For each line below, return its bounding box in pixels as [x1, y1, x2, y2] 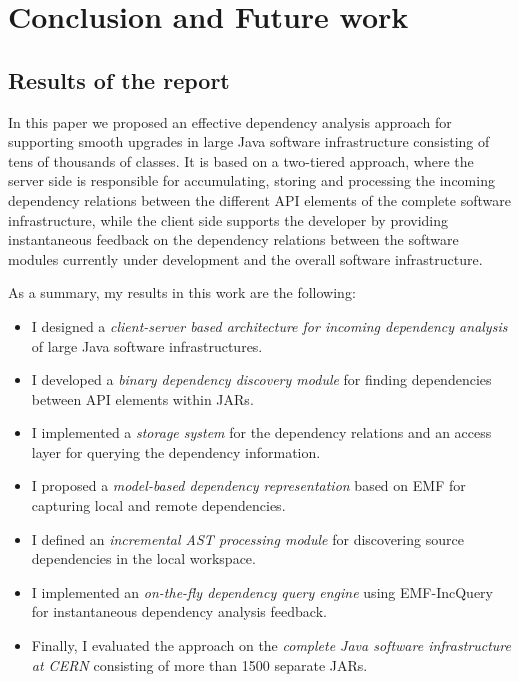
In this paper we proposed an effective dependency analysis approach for [8, 111, 452, 132]
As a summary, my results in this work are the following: [8, 282, 356, 303]
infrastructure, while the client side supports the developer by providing [8, 209, 449, 230]
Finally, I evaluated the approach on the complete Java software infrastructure [31, 635, 511, 656]
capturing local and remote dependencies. [31, 495, 286, 516]
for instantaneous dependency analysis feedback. [31, 601, 327, 622]
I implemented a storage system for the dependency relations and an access [31, 422, 492, 443]
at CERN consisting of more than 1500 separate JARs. [31, 654, 368, 675]
